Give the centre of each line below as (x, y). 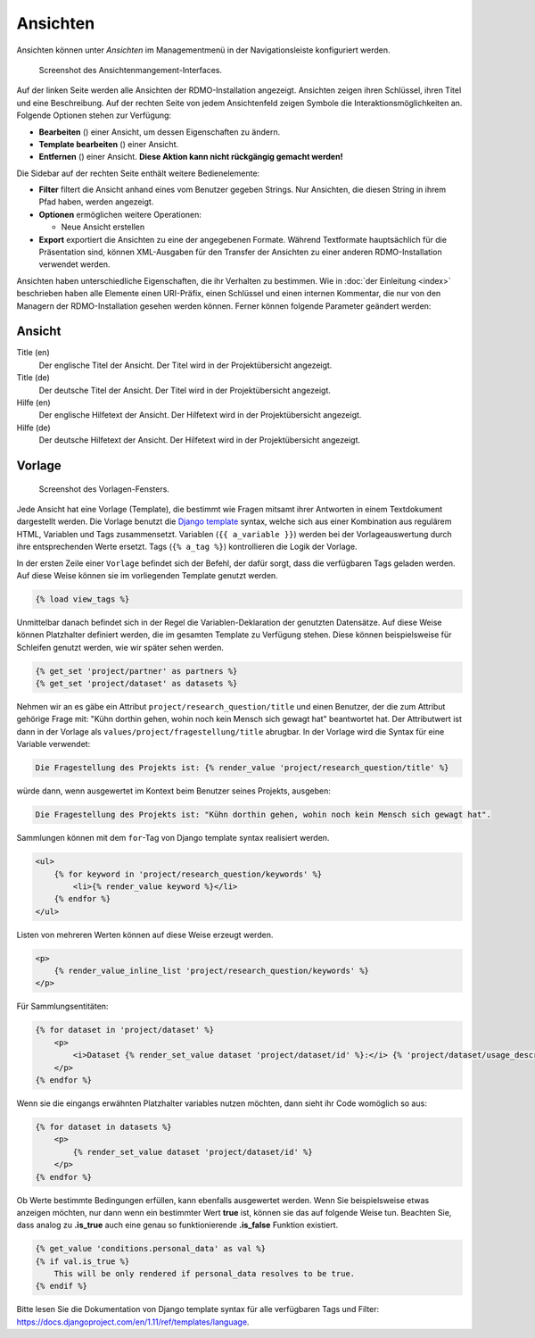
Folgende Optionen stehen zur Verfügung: (94, 115)
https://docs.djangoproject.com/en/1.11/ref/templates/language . (133, 1322)
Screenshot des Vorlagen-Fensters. (104, 489)
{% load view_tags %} (82, 599)
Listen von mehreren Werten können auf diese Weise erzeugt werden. (145, 935)
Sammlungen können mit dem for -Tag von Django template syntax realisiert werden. (173, 838)
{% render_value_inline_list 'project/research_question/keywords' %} (212, 971)
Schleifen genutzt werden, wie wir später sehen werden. (120, 647)
